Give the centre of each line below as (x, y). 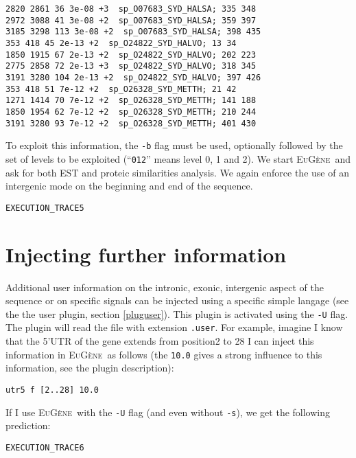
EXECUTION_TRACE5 (45, 208)
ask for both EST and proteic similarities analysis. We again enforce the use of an (177, 172)
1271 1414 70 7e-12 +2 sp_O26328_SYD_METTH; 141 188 (131, 101)
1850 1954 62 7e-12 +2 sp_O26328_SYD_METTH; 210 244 (131, 112)
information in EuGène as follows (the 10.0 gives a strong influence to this (164, 354)
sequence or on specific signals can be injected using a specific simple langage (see (177, 300)
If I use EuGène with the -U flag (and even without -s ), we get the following (168, 412)
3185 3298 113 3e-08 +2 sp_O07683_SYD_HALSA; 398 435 (133, 32)
